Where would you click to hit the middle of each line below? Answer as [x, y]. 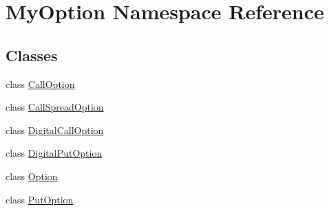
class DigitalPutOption [54, 153]
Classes [32, 55]
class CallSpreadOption [55, 107]
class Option [32, 176]
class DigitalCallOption [55, 130]
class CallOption [40, 84]
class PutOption [40, 199]
